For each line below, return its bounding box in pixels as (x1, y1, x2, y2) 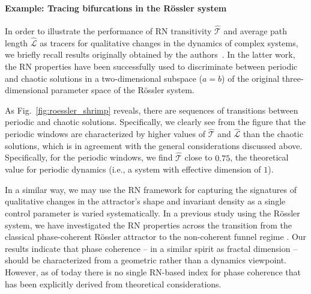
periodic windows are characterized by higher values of (5, 127, 206, 140)
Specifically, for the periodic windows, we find (5, 151, 173, 164)
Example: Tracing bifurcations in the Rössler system (5, 1, 227, 14)
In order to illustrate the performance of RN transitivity (5, 25, 212, 37)
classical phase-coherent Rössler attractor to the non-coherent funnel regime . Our (5, 230, 307, 243)
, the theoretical (230, 151, 289, 164)
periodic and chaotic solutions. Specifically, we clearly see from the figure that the (5, 115, 306, 128)
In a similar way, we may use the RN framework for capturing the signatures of (5, 183, 297, 195)
